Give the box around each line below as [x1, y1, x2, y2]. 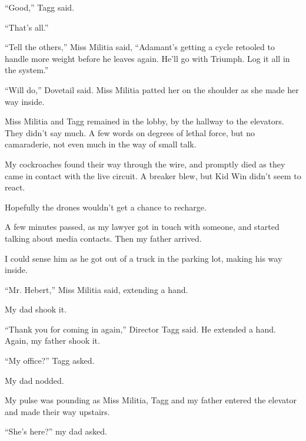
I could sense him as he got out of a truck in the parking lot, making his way [5, 252, 282, 264]
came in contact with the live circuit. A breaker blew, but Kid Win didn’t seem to [5, 169, 301, 182]
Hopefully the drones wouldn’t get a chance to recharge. [5, 200, 207, 213]
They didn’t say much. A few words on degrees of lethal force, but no [5, 126, 255, 139]
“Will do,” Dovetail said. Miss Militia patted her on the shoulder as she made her [5, 83, 299, 96]
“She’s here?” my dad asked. [5, 425, 108, 437]
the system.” [5, 64, 49, 76]
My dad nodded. [5, 374, 64, 386]
